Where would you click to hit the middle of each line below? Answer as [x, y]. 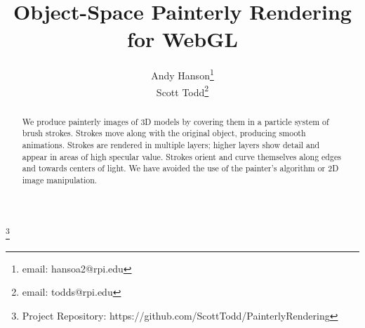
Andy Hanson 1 [182, 74]
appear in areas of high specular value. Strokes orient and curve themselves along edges [181, 156]
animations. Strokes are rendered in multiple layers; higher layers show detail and [171, 144]
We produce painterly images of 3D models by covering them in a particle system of [175, 121]
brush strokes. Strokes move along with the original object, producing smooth [164, 133]
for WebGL [182, 39]
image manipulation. [60, 179]
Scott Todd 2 [182, 91]
